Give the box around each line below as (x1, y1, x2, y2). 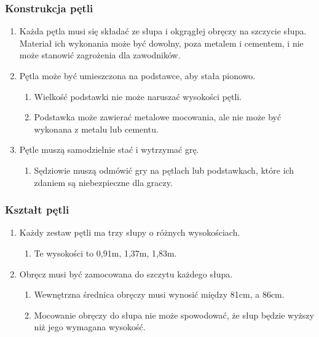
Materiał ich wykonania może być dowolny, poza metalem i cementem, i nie (19, 36, 304, 49)
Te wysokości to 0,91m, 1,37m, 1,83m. (34, 246, 177, 259)
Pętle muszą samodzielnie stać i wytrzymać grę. (19, 143, 199, 156)
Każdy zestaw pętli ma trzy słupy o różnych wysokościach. (19, 226, 240, 239)
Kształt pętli (5, 202, 69, 217)
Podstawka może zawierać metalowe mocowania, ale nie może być (34, 110, 282, 123)
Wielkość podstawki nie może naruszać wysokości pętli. (34, 90, 242, 103)
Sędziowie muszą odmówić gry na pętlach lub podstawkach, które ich (34, 163, 294, 176)
